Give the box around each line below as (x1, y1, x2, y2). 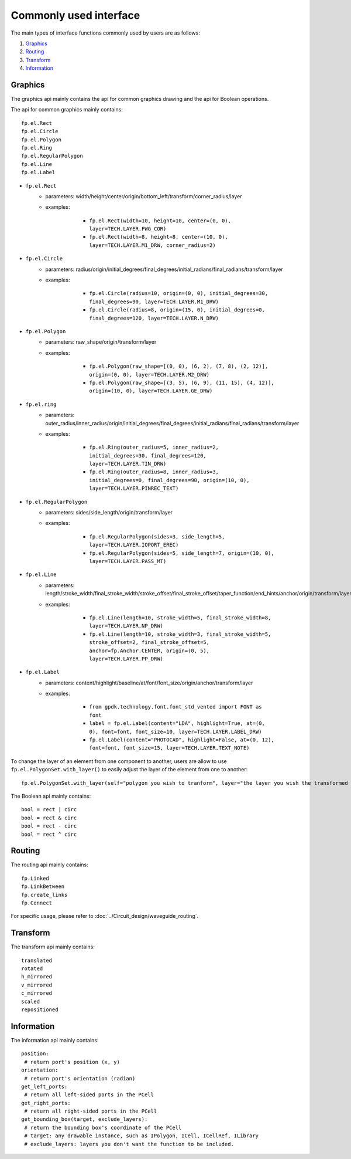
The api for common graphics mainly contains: (11, 106, 123, 113)
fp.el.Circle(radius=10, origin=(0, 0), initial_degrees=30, (89, 290, 269, 297)
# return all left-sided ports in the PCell (24, 1092, 154, 1098)
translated (21, 957, 53, 964)
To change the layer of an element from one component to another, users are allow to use (11, 757, 228, 765)
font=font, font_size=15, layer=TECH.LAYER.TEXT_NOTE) (89, 745, 250, 751)
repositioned (21, 1006, 58, 1013)
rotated (21, 965, 43, 972)
